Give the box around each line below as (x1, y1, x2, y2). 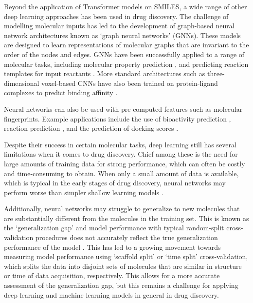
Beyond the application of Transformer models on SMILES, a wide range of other (4, 1, 247, 11)
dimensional (4, 78, 39, 88)
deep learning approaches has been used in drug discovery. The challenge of (4, 11, 229, 21)
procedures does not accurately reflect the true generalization (35, 232, 218, 242)
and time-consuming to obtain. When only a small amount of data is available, (4, 168, 239, 178)
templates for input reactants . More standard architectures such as (4, 68, 205, 79)
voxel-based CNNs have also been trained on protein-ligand (41, 78, 218, 88)
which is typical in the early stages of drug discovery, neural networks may (4, 178, 226, 188)
